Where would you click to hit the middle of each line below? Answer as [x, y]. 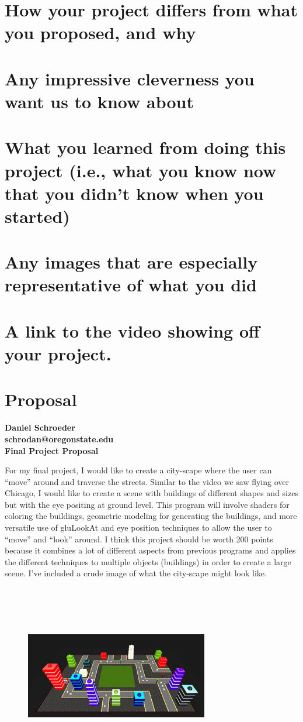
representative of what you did [131, 285]
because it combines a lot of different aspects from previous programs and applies [150, 550]
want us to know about [99, 101]
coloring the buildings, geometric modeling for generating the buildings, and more [151, 516]
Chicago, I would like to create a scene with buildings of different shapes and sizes [151, 493]
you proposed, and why [100, 32]
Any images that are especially [131, 262]
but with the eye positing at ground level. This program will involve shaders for [147, 504]
